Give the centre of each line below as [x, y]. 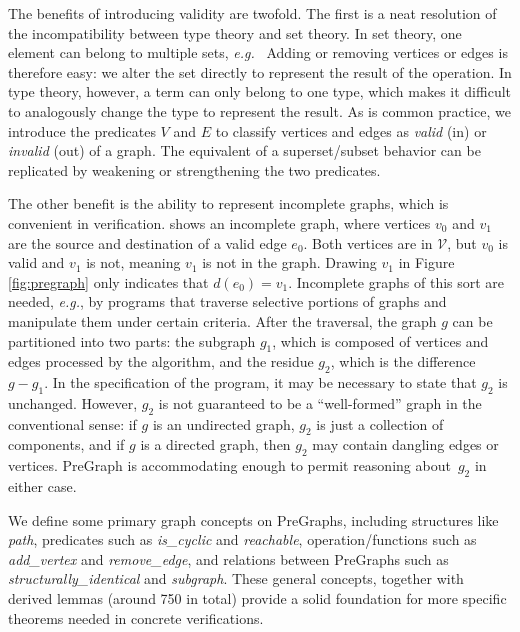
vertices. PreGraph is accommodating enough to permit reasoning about [229, 465]
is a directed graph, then [215, 444]
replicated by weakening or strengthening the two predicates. [194, 169]
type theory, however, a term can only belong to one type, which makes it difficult [260, 91]
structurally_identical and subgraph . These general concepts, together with [236, 578]
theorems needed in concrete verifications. [136, 617]
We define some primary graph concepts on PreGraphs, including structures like [253, 519]
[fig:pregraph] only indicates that [108, 281]
